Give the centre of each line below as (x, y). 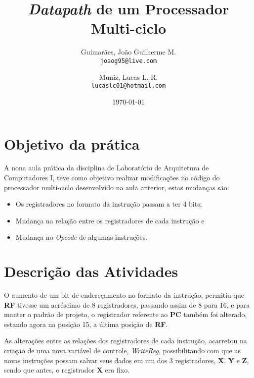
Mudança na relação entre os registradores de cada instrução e (110, 220)
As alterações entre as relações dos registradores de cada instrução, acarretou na (126, 341)
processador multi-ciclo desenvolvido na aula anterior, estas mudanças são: (117, 187)
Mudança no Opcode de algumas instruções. (82, 237)
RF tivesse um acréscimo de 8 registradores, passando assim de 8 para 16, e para (127, 304)
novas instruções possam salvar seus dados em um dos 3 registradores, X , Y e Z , (127, 360)
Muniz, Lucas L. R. (128, 77)
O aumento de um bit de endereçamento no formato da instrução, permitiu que (124, 295)
